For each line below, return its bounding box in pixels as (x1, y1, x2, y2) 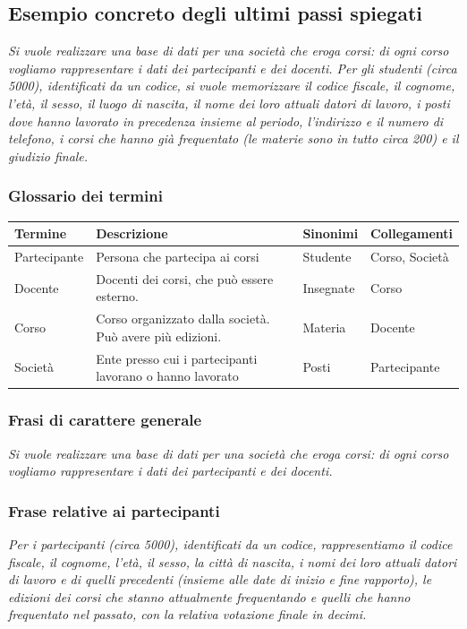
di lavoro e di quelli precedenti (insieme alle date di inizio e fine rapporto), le (8, 570, 432, 589)
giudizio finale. (8, 146, 89, 165)
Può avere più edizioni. (96, 326, 222, 345)
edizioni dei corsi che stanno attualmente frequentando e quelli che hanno (8, 587, 411, 606)
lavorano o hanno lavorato (96, 366, 239, 385)
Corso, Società (370, 246, 449, 265)
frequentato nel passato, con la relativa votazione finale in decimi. (8, 605, 367, 624)
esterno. (96, 287, 139, 306)
